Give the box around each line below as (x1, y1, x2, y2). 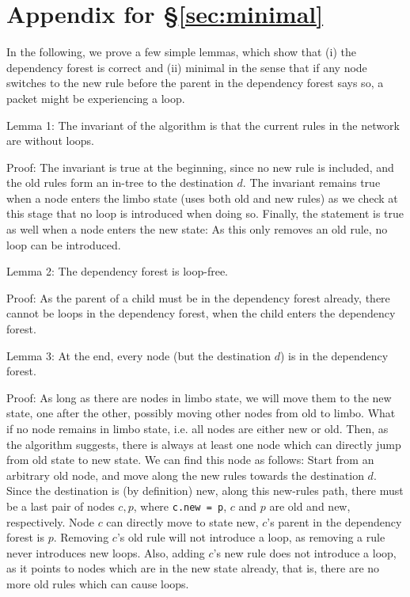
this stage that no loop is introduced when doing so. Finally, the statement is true (6, 205, 404, 222)
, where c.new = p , (133, 497, 227, 514)
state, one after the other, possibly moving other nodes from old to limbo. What (6, 405, 396, 421)
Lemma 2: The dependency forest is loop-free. (6, 263, 229, 279)
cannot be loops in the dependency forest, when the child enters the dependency (6, 305, 396, 321)
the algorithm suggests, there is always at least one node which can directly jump (6, 435, 401, 452)
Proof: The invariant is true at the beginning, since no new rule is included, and (6, 158, 394, 175)
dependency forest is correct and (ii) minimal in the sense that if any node (6, 59, 367, 75)
